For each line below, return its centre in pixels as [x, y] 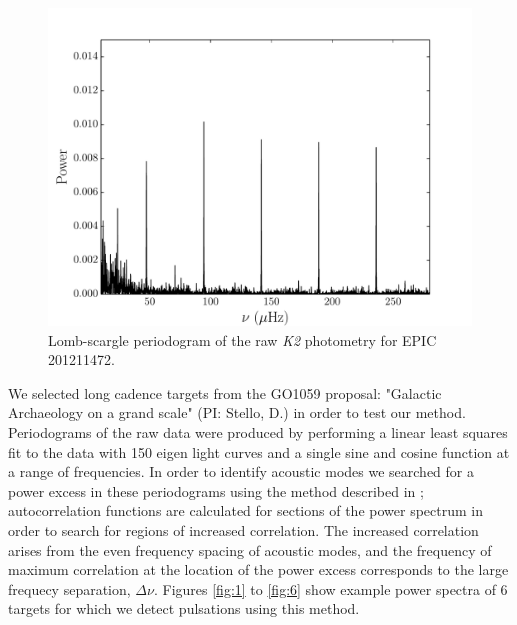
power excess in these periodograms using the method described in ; [216, 490]
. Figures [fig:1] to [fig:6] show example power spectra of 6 [330, 588]
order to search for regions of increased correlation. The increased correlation [243, 529]
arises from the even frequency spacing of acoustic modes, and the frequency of [250, 549]
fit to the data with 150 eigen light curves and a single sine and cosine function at [259, 451]
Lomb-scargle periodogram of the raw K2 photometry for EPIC [242, 339]
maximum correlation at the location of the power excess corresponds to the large [258, 569]
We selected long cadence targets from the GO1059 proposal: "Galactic [225, 392]
